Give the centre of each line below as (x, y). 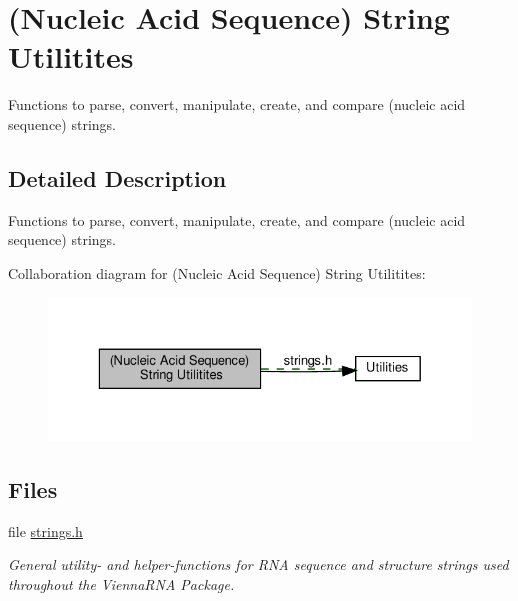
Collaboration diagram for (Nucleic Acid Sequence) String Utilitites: (217, 272)
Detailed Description (117, 177)
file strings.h (45, 530)
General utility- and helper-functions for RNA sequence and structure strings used (258, 564)
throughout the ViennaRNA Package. (121, 583)
